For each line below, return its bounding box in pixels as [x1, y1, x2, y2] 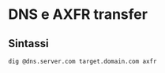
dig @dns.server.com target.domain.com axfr [8, 57, 157, 65]
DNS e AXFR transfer [8, 5, 148, 24]
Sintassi [8, 37, 49, 50]
